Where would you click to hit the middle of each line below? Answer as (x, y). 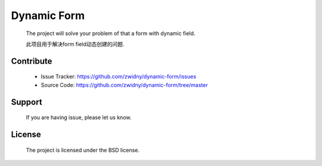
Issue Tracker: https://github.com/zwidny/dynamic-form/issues (119, 77)
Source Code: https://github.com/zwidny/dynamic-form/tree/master (124, 85)
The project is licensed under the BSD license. (83, 150)
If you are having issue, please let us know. (79, 118)
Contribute (32, 61)
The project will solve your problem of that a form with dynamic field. (111, 33)
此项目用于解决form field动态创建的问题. (75, 44)
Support (27, 102)
